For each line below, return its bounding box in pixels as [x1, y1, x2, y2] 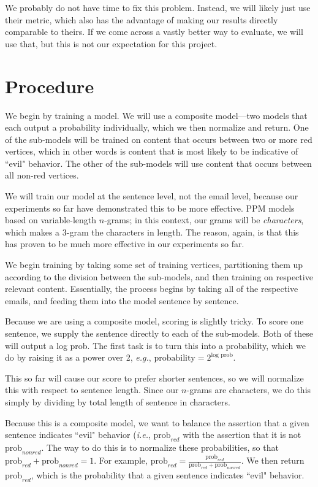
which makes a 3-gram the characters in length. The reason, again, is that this [5, 225, 299, 238]
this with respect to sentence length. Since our [5, 383, 179, 396]
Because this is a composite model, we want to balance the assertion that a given [5, 416, 309, 429]
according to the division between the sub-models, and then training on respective [5, 270, 313, 283]
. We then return [241, 454, 305, 467]
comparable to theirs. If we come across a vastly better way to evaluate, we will [5, 25, 303, 38]
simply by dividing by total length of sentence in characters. [5, 395, 230, 408]
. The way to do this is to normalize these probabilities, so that [41, 440, 279, 453]
